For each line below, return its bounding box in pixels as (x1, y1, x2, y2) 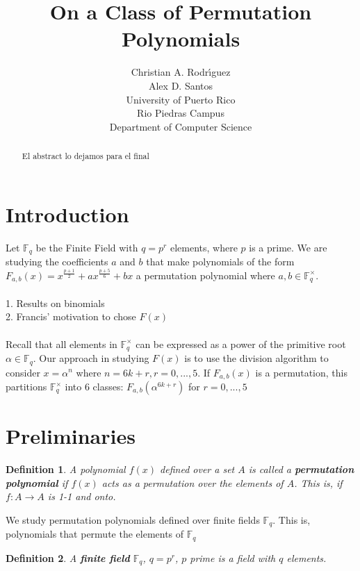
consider (6, 365, 40, 379)
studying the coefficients (6, 254, 108, 269)
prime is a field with (190, 550, 276, 565)
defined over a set (160, 462, 235, 477)
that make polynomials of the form (146, 254, 295, 269)
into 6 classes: (65, 379, 124, 393)
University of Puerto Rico (126, 92, 236, 106)
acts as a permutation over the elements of (101, 475, 284, 490)
